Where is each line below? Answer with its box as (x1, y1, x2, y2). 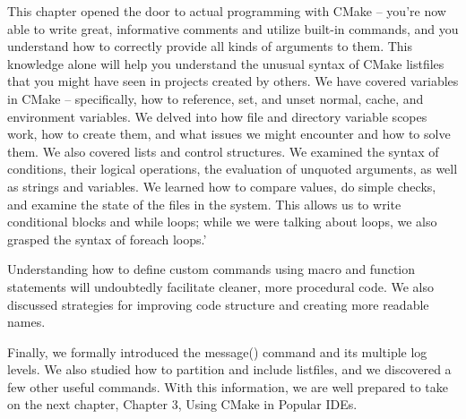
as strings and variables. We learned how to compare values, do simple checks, (7, 176, 436, 195)
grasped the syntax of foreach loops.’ (7, 229, 207, 248)
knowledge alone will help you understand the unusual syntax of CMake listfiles (7, 54, 444, 73)
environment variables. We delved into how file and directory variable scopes (7, 107, 427, 125)
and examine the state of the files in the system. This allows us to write (7, 194, 401, 213)
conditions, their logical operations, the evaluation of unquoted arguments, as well (7, 159, 458, 178)
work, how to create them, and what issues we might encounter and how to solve (7, 124, 451, 143)
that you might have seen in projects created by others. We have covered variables (7, 72, 459, 90)
